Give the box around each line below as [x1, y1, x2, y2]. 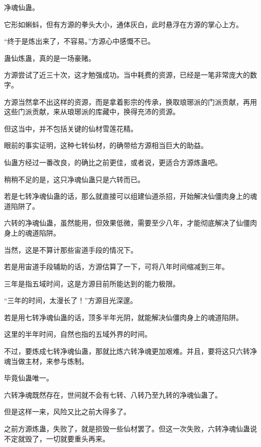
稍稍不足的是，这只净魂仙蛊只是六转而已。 [4, 174, 145, 184]
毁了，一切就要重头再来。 [25, 433, 109, 443]
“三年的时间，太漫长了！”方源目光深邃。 [4, 295, 138, 306]
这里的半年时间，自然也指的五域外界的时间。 [4, 329, 152, 339]
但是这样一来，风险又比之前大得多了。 [4, 406, 130, 417]
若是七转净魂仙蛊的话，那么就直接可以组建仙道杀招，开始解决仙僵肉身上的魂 [4, 191, 257, 201]
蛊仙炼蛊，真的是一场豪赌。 [4, 52, 95, 63]
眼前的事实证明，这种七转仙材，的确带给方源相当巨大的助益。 [4, 140, 208, 151]
